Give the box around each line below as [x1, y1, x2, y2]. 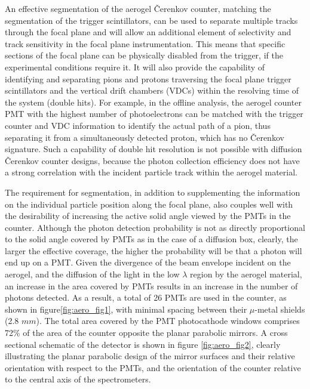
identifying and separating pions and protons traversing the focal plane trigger [5, 72, 291, 85]
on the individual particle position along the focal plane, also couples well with [5, 197, 293, 210]
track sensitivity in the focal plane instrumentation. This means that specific [5, 37, 286, 50]
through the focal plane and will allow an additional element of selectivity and [5, 26, 291, 38]
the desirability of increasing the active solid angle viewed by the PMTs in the [5, 209, 291, 222]
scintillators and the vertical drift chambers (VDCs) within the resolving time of [5, 84, 299, 97]
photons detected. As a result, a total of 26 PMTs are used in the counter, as [5, 291, 287, 304]
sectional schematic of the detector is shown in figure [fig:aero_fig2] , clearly [5, 338, 281, 350]
